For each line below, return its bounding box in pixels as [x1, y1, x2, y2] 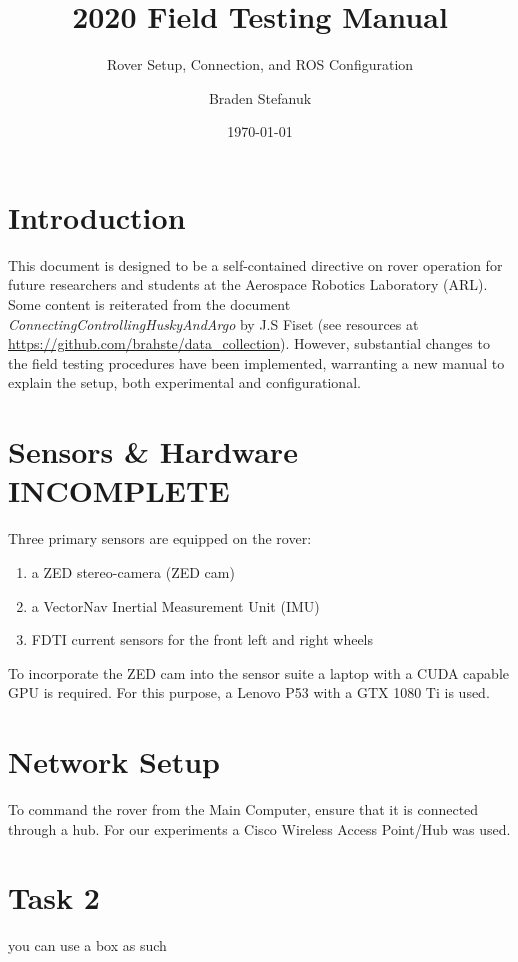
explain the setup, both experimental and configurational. [8, 372, 361, 393]
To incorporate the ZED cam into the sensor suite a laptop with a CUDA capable [8, 662, 510, 683]
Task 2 [8, 877, 100, 918]
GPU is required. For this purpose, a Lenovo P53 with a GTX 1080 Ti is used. [8, 682, 490, 703]
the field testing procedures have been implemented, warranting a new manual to [8, 352, 505, 373]
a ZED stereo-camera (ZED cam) [31, 561, 235, 582]
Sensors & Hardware [8, 431, 298, 472]
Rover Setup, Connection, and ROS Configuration [106, 54, 414, 75]
